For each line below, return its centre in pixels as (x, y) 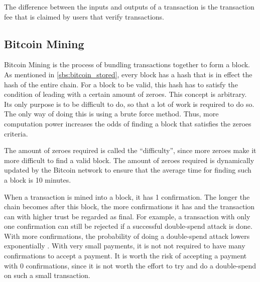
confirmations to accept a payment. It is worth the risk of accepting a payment (125, 256)
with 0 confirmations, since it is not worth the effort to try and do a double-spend (130, 265)
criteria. (16, 133)
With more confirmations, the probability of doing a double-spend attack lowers (127, 236)
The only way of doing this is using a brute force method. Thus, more (111, 114)
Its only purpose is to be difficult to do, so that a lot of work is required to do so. (129, 104)
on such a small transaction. (47, 275)
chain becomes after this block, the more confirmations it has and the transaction (129, 206)
